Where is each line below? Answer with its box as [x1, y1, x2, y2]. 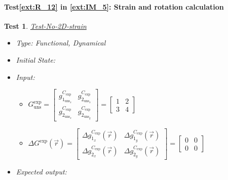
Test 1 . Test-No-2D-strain [4, 20, 87, 31]
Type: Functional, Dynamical [16, 37, 106, 48]
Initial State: [16, 54, 56, 65]
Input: [16, 71, 35, 82]
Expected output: [16, 166, 67, 176]
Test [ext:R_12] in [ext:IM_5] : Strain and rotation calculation [4, 1, 224, 12]
